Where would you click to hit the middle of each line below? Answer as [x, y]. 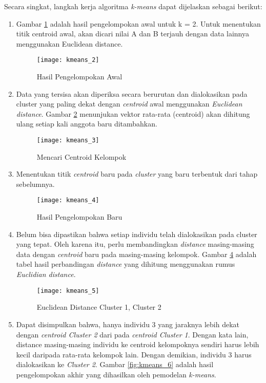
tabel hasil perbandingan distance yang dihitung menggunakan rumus [126, 264]
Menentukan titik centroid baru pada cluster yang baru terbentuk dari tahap [137, 174]
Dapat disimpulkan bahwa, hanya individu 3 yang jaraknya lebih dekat [128, 324]
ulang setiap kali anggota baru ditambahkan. [87, 124]
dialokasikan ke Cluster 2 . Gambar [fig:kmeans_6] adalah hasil [115, 364]
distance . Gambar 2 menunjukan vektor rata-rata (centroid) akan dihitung [133, 113]
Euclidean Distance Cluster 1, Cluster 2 [99, 307]
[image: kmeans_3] [68, 140]
